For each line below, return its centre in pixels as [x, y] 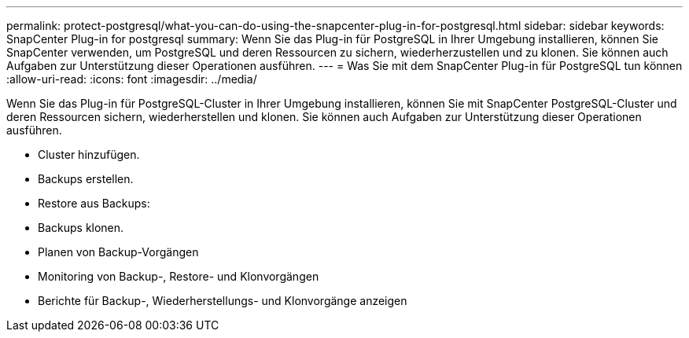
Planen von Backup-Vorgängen [118, 252]
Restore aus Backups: [94, 203]
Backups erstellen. [86, 179]
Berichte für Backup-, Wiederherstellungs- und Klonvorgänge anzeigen [223, 301]
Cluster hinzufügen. [89, 154]
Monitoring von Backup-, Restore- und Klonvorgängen [179, 276]
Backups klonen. [81, 228]
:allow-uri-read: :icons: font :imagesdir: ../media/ [132, 79]
